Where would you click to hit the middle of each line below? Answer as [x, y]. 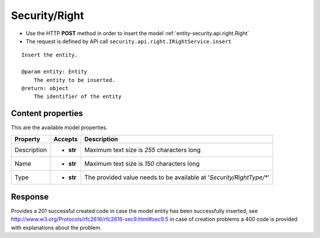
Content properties [47, 114]
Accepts [66, 139]
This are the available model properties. [59, 128]
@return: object [45, 88]
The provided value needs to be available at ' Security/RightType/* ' [177, 177]
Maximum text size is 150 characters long [142, 163]
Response [30, 197]
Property [28, 139]
